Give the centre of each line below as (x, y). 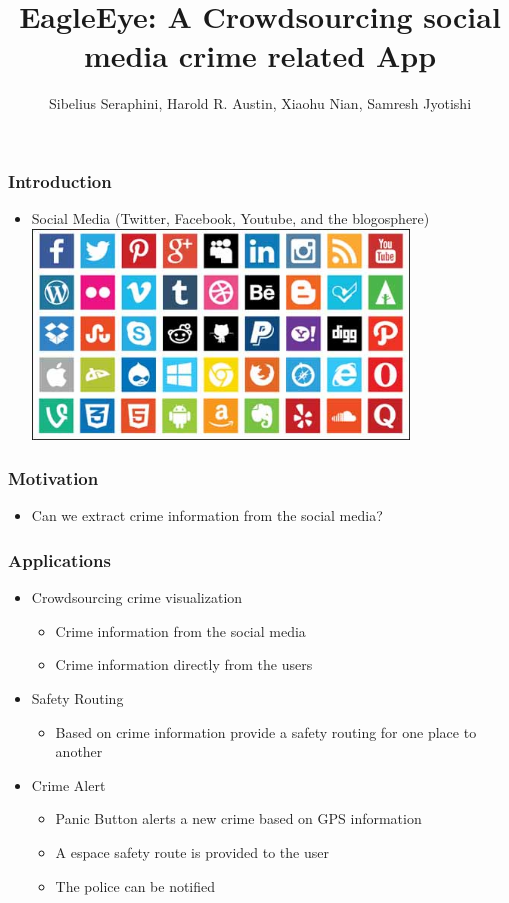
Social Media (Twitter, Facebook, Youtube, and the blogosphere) (230, 218)
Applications (59, 560)
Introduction (60, 180)
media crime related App (260, 55)
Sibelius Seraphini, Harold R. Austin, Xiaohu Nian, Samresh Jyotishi (260, 103)
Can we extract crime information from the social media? (207, 515)
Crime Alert (68, 784)
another (79, 751)
